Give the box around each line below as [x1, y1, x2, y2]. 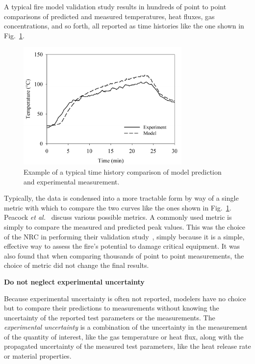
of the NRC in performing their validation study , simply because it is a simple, [4, 231, 245, 241]
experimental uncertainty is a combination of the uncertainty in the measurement [4, 322, 248, 332]
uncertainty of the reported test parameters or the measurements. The [4, 312, 215, 322]
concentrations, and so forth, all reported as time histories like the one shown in [4, 21, 244, 31]
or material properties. [4, 351, 72, 361]
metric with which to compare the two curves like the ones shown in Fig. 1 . [4, 202, 231, 212]
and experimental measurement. [24, 176, 120, 186]
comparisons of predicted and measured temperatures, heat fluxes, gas [4, 11, 215, 21]
